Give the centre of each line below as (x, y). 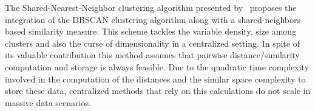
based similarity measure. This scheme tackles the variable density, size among (151, 31)
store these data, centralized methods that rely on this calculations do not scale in (158, 91)
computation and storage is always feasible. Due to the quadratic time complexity (157, 66)
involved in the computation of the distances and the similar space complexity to (155, 79)
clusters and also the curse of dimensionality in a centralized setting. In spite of (152, 43)
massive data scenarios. (48, 102)
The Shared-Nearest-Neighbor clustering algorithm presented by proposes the (151, 7)
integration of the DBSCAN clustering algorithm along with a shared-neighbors (153, 19)
